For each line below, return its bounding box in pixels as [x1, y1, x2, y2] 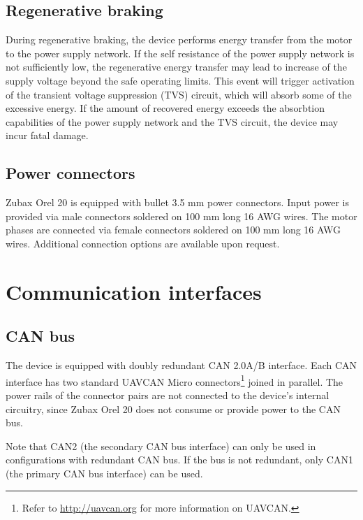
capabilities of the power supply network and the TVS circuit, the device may [6, 114, 339, 129]
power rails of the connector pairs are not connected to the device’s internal [6, 387, 329, 402]
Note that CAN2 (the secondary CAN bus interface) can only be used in [6, 438, 316, 453]
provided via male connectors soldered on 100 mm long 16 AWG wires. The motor [6, 208, 357, 223]
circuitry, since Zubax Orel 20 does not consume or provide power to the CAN [6, 401, 341, 416]
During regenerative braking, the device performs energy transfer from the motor [6, 32, 353, 47]
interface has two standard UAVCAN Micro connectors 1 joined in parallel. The [6, 372, 343, 389]
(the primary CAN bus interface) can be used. [6, 465, 203, 480]
